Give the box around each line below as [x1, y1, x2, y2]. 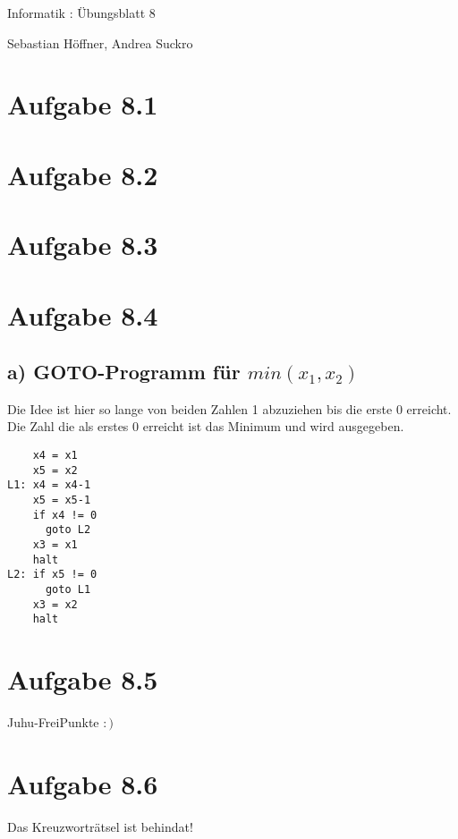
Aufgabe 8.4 [7, 296, 158, 333]
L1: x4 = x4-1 [7, 479, 91, 492]
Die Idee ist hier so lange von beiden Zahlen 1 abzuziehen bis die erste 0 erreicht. [7, 399, 452, 418]
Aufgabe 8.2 [7, 156, 158, 192]
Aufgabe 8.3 [7, 226, 158, 263]
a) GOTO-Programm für [7, 358, 241, 386]
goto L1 [45, 582, 91, 596]
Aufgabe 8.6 [7, 765, 158, 801]
